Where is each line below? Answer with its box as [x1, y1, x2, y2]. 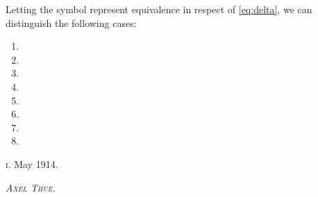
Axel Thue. [6, 180, 56, 194]
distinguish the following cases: [6, 15, 137, 30]
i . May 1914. [6, 156, 58, 171]
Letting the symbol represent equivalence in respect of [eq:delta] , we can [6, 2, 312, 16]
